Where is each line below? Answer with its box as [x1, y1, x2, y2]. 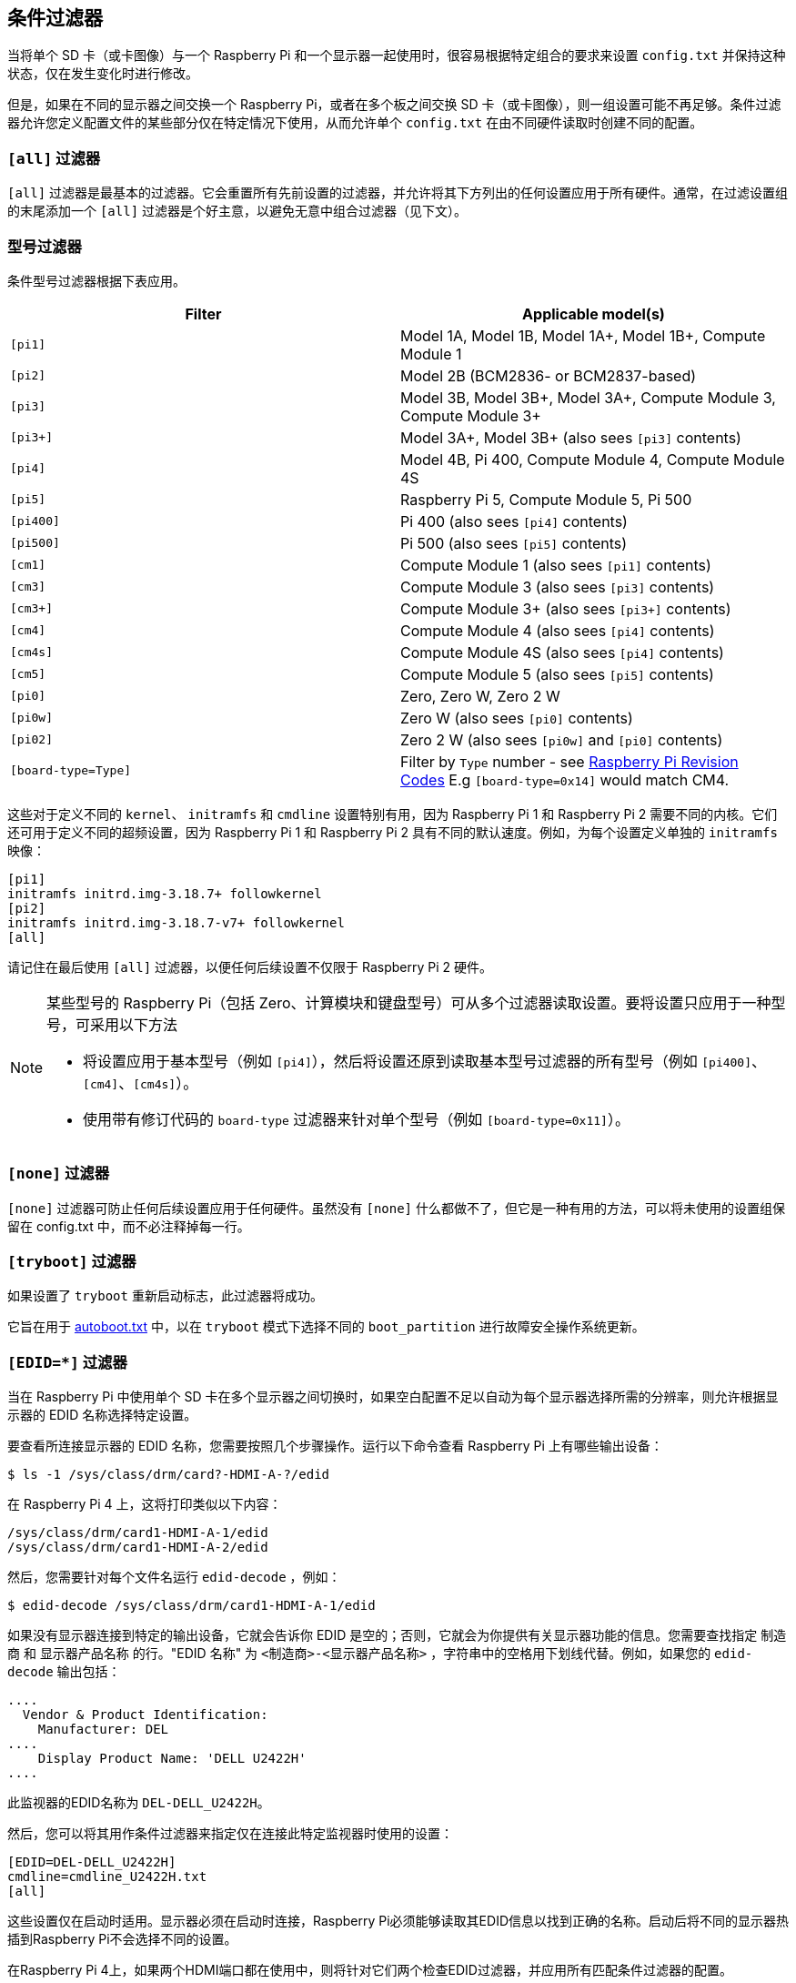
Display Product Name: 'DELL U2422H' [37, 1751, 307, 1766]
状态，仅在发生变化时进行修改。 [7, 66, 198, 82]
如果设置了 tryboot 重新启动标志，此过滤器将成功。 [7, 1288, 323, 1304]
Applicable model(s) [522, 304, 665, 323]
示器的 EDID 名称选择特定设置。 [7, 1407, 197, 1423]
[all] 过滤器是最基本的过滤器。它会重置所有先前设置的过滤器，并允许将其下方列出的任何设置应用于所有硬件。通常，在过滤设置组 [7, 185, 789, 201]
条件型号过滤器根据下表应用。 [7, 272, 186, 288]
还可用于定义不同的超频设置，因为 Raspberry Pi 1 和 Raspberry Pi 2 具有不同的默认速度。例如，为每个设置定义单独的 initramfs [7, 824, 778, 840]
